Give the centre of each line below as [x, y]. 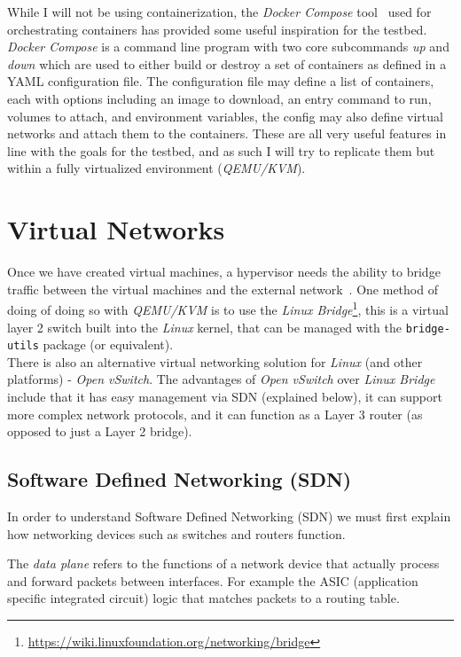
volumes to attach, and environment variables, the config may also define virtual [225, 116]
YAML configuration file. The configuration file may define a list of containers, [221, 81]
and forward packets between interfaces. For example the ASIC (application [213, 580]
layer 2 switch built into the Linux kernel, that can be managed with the [205, 327]
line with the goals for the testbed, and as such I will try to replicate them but [221, 150]
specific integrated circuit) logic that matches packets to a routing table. [203, 598]
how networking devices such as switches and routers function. [176, 533]
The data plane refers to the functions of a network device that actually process [223, 563]
